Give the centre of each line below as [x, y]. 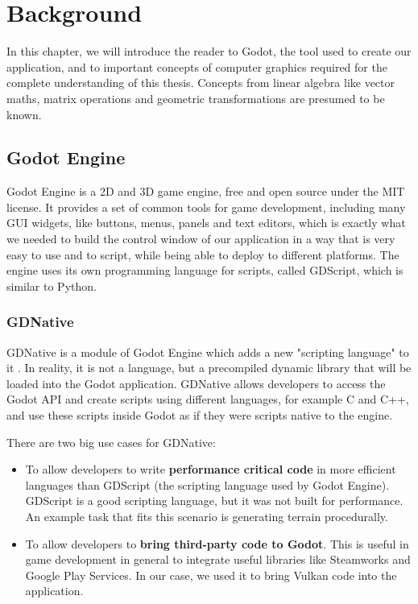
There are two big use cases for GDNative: [111, 442]
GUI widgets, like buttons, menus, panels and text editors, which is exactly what [206, 223]
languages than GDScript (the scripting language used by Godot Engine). [207, 484]
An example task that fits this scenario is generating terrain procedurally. [207, 517]
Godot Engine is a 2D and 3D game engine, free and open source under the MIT [206, 191]
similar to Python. [52, 285]
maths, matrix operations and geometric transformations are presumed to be [196, 98]
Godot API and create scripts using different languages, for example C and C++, [208, 399]
